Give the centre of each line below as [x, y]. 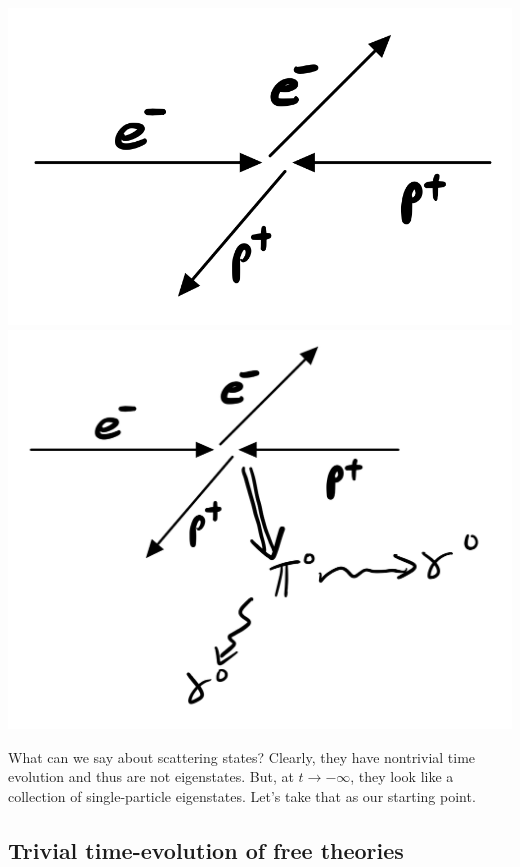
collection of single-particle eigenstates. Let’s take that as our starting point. [242, 795]
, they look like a [402, 776]
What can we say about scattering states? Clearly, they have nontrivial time [242, 756]
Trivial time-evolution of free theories [206, 849]
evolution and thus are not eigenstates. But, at [151, 776]
